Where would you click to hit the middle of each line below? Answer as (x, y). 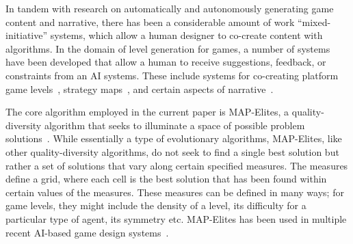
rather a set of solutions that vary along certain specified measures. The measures (177, 165)
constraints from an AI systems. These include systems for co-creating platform (172, 75)
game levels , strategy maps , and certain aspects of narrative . (140, 89)
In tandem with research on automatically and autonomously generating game (170, 8)
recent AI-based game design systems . (87, 232)
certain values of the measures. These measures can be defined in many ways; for (175, 192)
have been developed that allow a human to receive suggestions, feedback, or (166, 62)
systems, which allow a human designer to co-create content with (186, 35)
